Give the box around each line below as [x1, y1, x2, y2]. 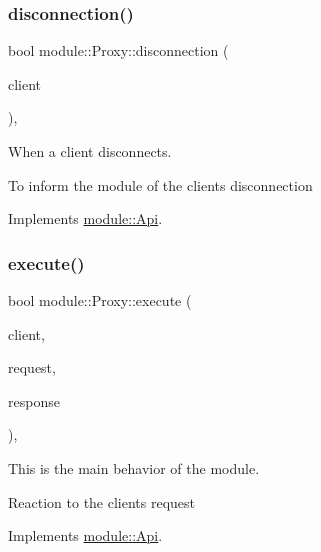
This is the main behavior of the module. [8, 457, 260, 478]
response [8, 390, 60, 411]
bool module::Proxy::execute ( [8, 290, 192, 310]
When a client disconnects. [8, 141, 172, 161]
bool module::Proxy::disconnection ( [8, 40, 229, 61]
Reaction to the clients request [8, 491, 196, 512]
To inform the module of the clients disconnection [8, 174, 313, 195]
